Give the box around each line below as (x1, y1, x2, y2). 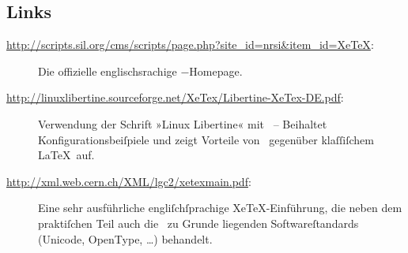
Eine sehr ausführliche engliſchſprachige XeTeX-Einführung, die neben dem (38, 199, 402, 216)
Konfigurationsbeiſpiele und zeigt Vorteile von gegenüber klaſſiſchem (38, 131, 374, 147)
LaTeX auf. (38, 147, 95, 163)
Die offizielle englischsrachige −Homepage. (38, 62, 243, 79)
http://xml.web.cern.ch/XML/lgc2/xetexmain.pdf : (6, 173, 251, 189)
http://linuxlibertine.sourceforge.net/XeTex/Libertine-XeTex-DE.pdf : (6, 89, 344, 106)
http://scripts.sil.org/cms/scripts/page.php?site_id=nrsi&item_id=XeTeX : (6, 36, 374, 53)
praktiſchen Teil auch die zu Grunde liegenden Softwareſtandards (38, 214, 359, 231)
